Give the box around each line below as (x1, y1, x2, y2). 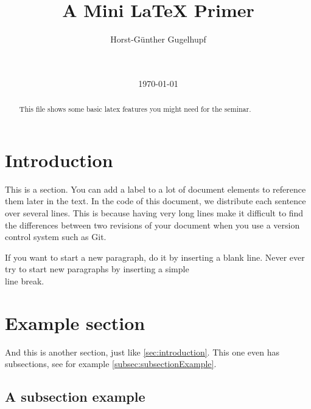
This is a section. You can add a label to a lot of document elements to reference (5, 182, 306, 195)
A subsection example (5, 387, 145, 406)
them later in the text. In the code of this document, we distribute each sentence (5, 194, 306, 207)
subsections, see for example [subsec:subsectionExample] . (5, 357, 217, 370)
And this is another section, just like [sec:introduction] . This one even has (5, 345, 279, 358)
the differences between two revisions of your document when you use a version (5, 218, 300, 231)
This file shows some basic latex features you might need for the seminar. (19, 104, 251, 114)
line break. (5, 275, 44, 287)
